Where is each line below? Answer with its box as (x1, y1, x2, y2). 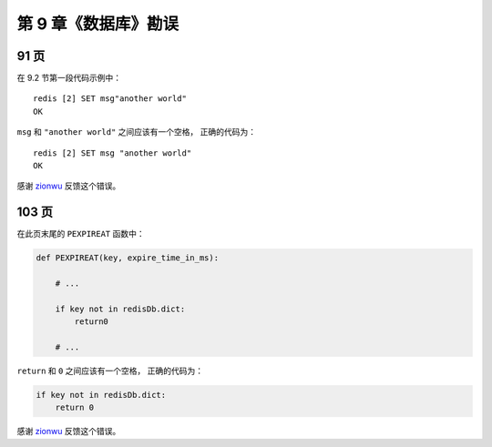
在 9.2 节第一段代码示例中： (16, 73, 122, 84)
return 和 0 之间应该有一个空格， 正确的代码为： (16, 365, 204, 377)
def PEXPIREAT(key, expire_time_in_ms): (36, 253, 219, 263)
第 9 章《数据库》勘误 (16, 14, 179, 34)
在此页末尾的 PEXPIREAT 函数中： (16, 229, 145, 239)
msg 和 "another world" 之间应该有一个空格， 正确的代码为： (16, 127, 257, 137)
